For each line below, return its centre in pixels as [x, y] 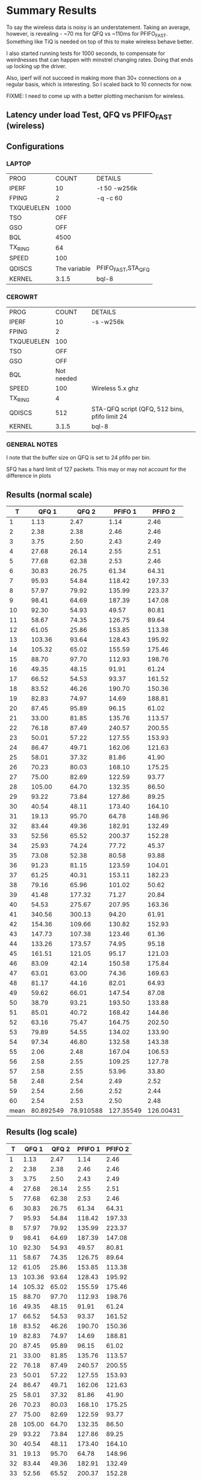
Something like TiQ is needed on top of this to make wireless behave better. [100, 41]
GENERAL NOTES [32, 444]
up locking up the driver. [36, 66]
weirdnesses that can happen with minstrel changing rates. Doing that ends [100, 59]
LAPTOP [19, 164]
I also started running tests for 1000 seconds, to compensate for [86, 53]
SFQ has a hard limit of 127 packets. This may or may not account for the [96, 469]
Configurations [35, 146]
